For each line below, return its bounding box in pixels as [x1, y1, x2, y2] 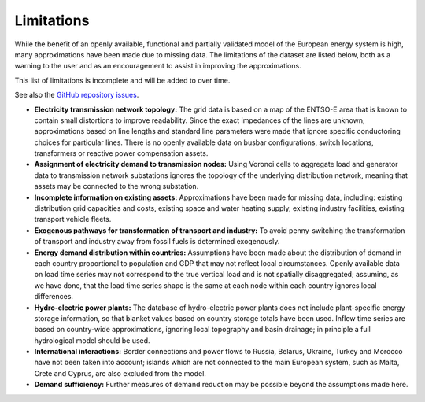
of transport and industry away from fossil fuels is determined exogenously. [34, 237, 280, 246]
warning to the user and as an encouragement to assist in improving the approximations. [14, 61, 302, 71]
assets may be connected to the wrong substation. [34, 182, 199, 191]
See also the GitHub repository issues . [14, 90, 139, 100]
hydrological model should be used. [34, 335, 150, 345]
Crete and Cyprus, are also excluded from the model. [34, 368, 206, 378]
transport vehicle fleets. [34, 215, 112, 224]
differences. [34, 292, 74, 301]
